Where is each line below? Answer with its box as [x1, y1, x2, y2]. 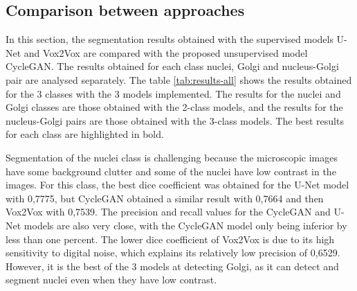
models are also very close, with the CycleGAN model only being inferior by [24, 218, 347, 232]
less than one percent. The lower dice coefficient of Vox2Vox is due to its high [6, 231, 335, 246]
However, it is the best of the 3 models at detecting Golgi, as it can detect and [6, 258, 339, 273]
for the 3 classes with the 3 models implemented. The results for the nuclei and [6, 86, 341, 100]
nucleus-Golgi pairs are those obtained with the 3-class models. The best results [6, 113, 344, 127]
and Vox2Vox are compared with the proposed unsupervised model [24, 45, 308, 60]
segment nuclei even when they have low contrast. [6, 272, 217, 287]
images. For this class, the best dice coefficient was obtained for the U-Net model [6, 177, 349, 192]
